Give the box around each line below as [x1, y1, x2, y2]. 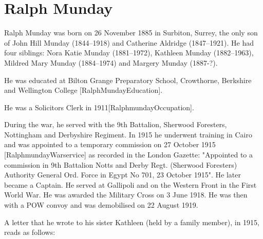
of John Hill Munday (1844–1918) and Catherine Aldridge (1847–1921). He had [4, 37, 254, 48]
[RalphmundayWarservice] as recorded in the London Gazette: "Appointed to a [4, 149, 253, 160]
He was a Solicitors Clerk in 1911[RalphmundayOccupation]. [4, 102, 194, 112]
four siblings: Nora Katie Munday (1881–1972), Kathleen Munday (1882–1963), [4, 47, 254, 58]
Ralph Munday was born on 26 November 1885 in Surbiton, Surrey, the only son [4, 27, 258, 38]
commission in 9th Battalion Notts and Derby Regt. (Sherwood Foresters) [4, 159, 237, 170]
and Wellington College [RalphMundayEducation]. [4, 85, 163, 95]
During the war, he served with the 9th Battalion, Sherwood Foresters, [4, 119, 227, 130]
